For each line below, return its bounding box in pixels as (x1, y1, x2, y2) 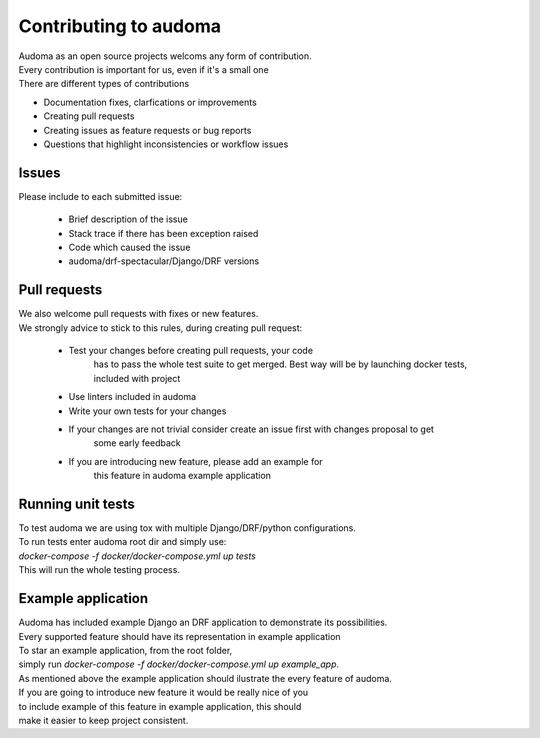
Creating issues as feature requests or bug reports (43, 124, 252, 136)
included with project (93, 372, 181, 384)
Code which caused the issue (68, 241, 191, 253)
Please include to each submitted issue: (18, 190, 183, 202)
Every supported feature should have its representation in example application (18, 630, 341, 642)
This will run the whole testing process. (18, 564, 180, 576)
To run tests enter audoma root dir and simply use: (18, 536, 227, 548)
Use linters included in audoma (68, 391, 197, 403)
